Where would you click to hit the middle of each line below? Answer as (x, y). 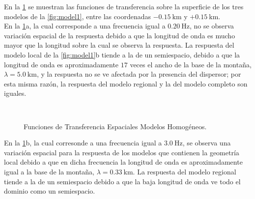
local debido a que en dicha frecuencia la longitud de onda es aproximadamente (123, 162)
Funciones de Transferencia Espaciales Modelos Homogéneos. (115, 126)
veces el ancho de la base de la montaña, (191, 64)
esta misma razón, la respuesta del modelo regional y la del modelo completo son (126, 83)
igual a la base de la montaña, (49, 171)
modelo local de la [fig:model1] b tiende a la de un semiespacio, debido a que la (122, 54)
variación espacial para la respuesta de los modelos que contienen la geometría (122, 152)
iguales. (15, 93)
